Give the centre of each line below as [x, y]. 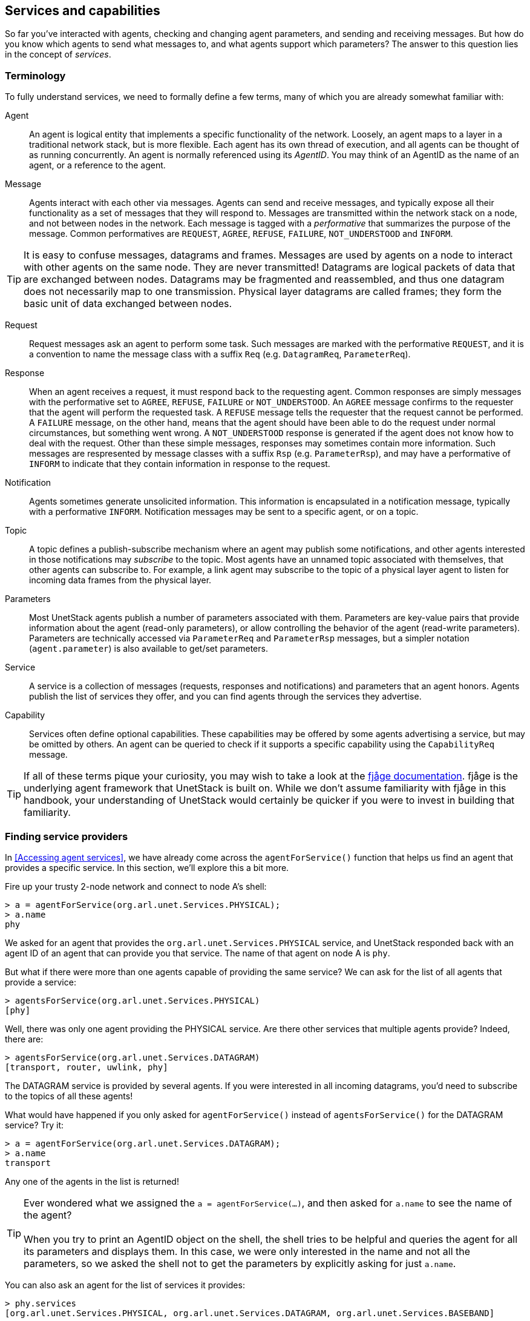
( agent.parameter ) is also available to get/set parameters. [149, 649]
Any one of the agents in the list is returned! [92, 1181]
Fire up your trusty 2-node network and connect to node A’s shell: [136, 886]
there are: [24, 1039]
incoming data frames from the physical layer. [120, 580]
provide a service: [41, 982]
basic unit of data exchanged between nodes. [128, 304]
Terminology [35, 75]
